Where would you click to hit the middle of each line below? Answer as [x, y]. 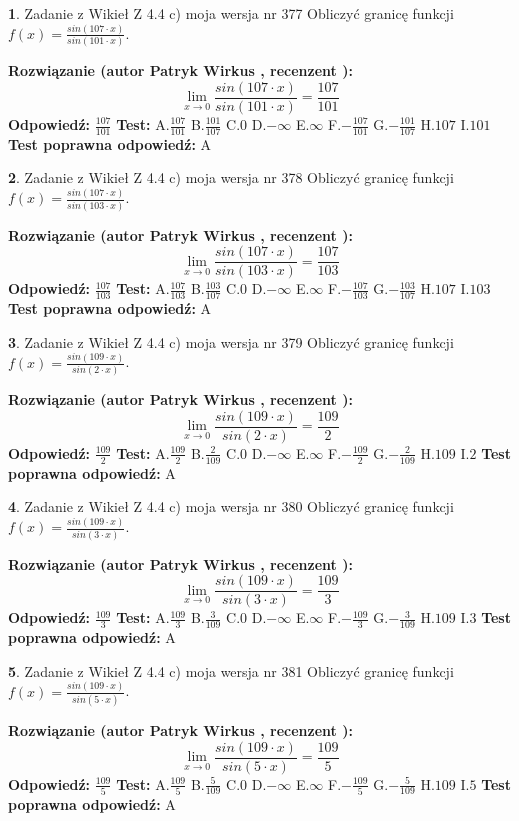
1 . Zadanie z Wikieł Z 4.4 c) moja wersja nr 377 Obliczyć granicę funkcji [231, 13]
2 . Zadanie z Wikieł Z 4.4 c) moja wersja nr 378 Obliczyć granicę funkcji [231, 177]
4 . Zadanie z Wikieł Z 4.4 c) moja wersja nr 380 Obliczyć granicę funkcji [231, 506]
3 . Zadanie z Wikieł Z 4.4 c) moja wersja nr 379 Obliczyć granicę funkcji [231, 341]
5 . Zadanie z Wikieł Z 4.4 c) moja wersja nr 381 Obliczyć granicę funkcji [231, 670]
